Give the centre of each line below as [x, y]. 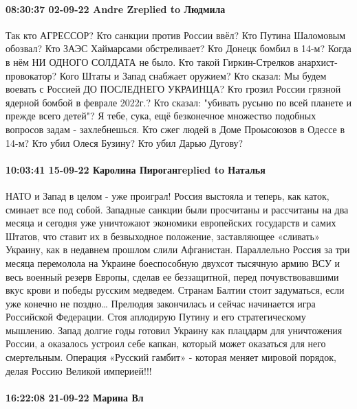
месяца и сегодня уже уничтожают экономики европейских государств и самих [171, 223]
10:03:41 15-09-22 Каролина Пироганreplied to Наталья [136, 169]
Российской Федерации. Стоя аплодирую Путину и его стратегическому [156, 317]
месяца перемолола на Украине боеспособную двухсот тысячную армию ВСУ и [173, 262]
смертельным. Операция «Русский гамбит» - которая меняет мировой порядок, [171, 357]
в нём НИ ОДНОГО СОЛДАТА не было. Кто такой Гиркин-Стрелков [150, 61]
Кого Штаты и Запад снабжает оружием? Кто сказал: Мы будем [193, 75]
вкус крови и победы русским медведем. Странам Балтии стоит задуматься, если [175, 290]
